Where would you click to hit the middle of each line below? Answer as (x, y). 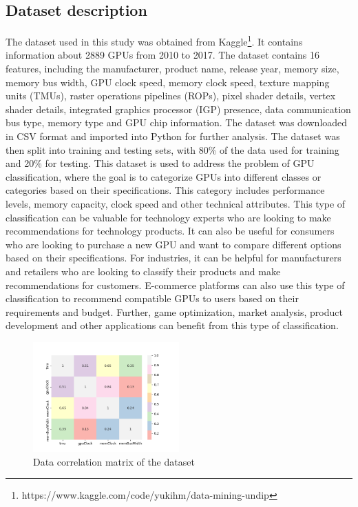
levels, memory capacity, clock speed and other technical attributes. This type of (176, 203)
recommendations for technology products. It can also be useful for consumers (170, 231)
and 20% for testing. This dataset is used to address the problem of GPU (160, 163)
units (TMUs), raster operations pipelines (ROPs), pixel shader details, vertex (171, 96)
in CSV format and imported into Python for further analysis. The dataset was (173, 136)
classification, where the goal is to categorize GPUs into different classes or (164, 176)
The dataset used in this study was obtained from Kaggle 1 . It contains (154, 40)
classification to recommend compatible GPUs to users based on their (152, 298)
